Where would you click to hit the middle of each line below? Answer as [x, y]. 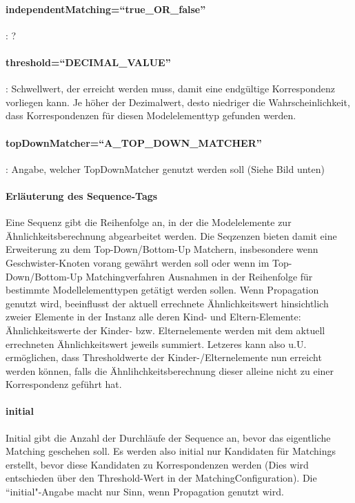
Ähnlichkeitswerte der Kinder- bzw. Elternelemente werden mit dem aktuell [165, 330]
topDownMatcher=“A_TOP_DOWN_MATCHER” [134, 142]
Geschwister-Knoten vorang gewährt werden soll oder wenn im [138, 262]
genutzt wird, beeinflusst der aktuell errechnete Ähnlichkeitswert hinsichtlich [167, 303]
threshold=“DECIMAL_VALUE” [88, 62]
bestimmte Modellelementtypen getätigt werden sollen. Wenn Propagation [162, 290]
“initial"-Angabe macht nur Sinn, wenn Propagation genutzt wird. [145, 492]
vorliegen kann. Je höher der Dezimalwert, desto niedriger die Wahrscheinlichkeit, [178, 102]
